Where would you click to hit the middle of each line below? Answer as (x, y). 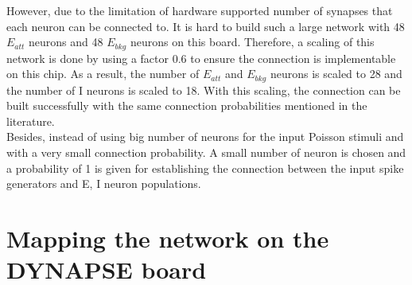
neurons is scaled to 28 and (336, 74)
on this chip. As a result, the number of (103, 74)
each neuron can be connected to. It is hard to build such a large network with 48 (206, 26)
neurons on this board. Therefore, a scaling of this (252, 42)
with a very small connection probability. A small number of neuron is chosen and (206, 152)
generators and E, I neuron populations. (104, 183)
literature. (31, 121)
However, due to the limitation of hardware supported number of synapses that (200, 10)
